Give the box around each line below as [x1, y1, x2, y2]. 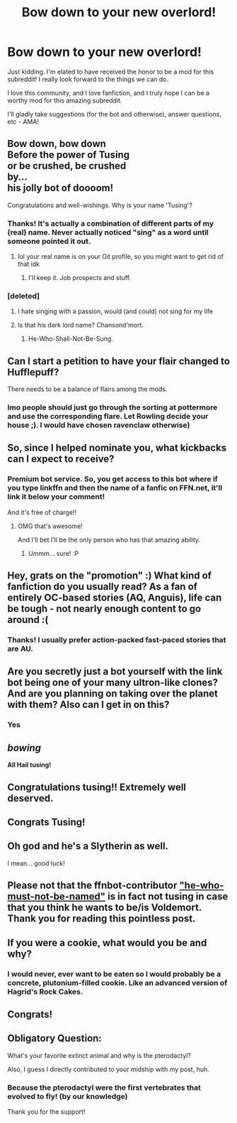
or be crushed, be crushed [7, 160, 127, 172]
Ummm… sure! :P [28, 549, 79, 557]
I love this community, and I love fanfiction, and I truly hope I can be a [7, 88, 210, 97]
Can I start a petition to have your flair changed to [7, 355, 230, 367]
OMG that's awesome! [17, 521, 83, 530]
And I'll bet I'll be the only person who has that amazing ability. [17, 535, 200, 544]
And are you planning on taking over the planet [7, 687, 218, 700]
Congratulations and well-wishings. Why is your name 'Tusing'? [7, 201, 192, 209]
